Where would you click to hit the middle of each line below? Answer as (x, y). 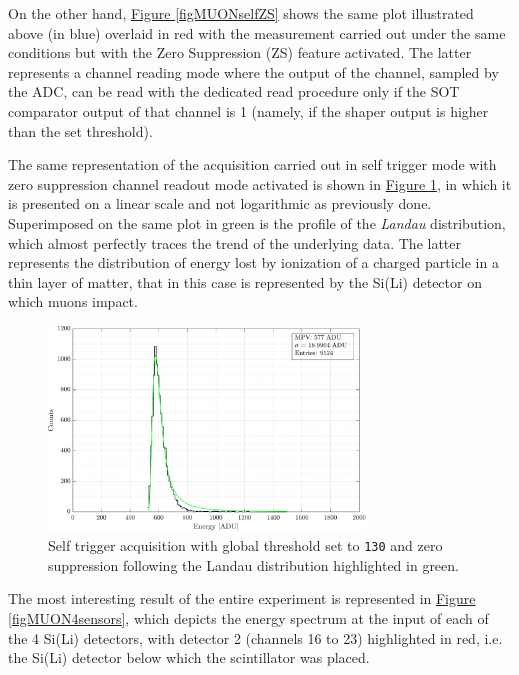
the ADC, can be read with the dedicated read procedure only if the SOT (234, 91)
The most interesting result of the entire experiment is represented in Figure (242, 598)
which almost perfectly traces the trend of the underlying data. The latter (235, 242)
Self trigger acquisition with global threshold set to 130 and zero (245, 545)
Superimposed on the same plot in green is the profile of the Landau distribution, (257, 222)
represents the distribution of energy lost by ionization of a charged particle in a (253, 262)
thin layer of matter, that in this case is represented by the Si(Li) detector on (245, 281)
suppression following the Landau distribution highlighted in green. (253, 564)
